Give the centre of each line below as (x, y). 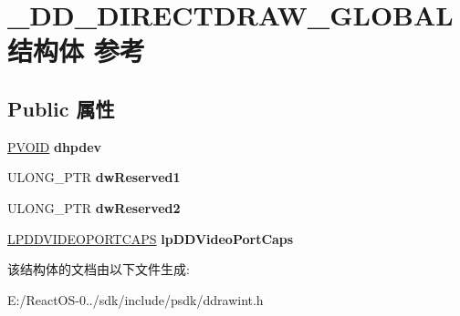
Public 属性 (61, 108)
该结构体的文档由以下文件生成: (99, 269)
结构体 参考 (76, 51)
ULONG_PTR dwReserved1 (94, 177)
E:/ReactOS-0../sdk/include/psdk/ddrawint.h (136, 299)
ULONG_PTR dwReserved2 (94, 207)
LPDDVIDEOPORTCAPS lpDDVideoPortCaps (151, 238)
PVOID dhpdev (55, 146)
